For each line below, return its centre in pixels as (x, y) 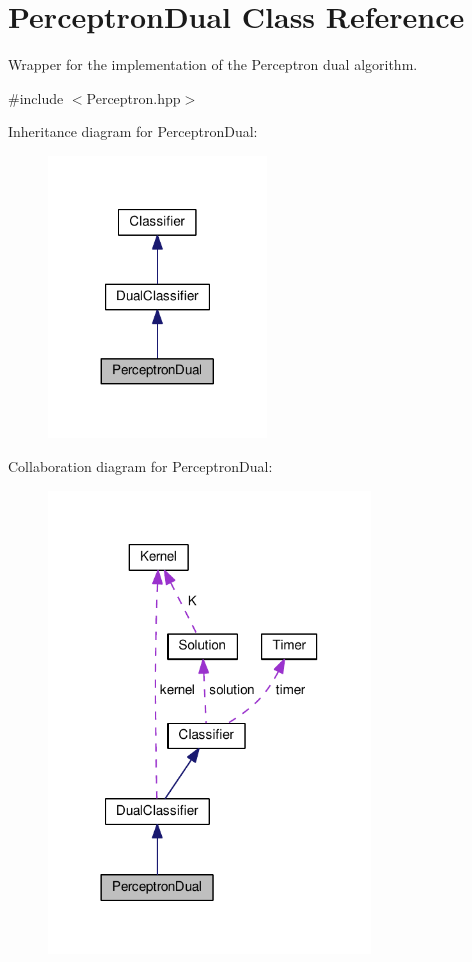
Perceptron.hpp (133, 97)
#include (36, 97)
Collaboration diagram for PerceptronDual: (140, 466)
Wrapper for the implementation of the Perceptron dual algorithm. (213, 64)
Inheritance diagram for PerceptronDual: (133, 131)
